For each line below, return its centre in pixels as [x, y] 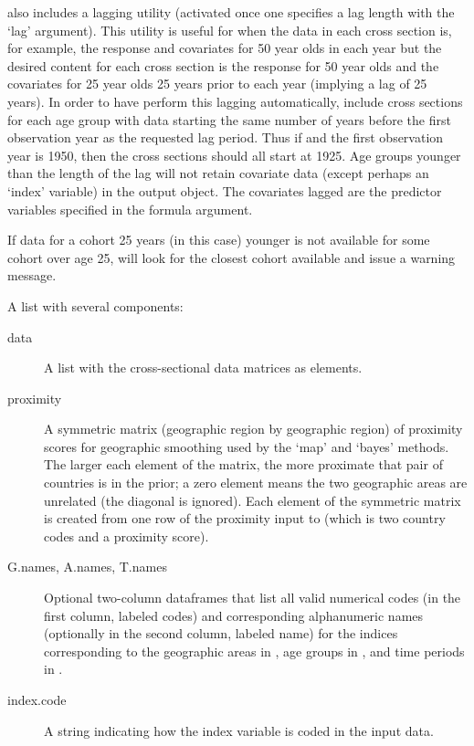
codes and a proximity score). [126, 536]
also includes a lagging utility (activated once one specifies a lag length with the [231, 12]
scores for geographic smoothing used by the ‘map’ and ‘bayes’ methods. [247, 446]
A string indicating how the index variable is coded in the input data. [239, 730]
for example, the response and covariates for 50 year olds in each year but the [225, 48]
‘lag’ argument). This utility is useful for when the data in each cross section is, [230, 30]
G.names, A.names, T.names [87, 567]
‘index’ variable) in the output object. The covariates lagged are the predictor [225, 190]
